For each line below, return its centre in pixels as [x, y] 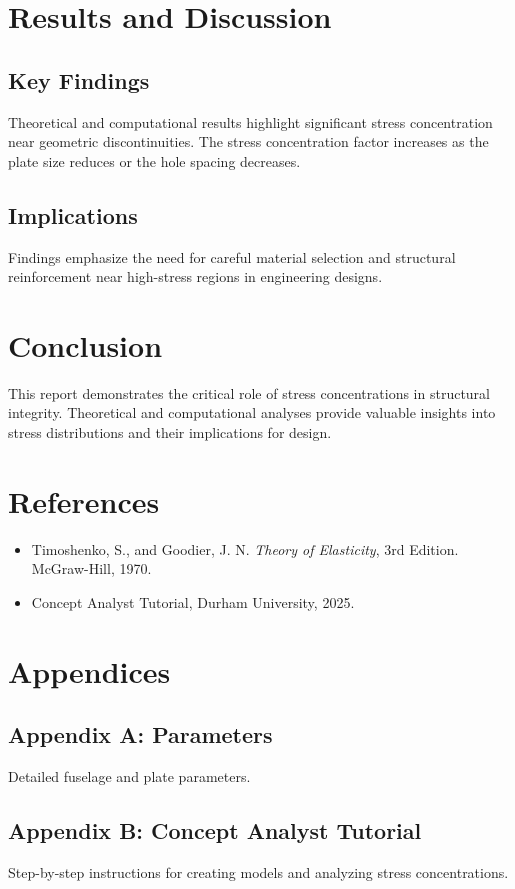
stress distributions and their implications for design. [170, 432]
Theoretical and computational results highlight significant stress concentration [250, 121]
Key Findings [79, 79]
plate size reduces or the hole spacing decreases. [154, 160]
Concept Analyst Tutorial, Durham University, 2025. [193, 601]
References [84, 500]
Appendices [89, 670]
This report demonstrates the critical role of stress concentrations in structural [249, 392]
